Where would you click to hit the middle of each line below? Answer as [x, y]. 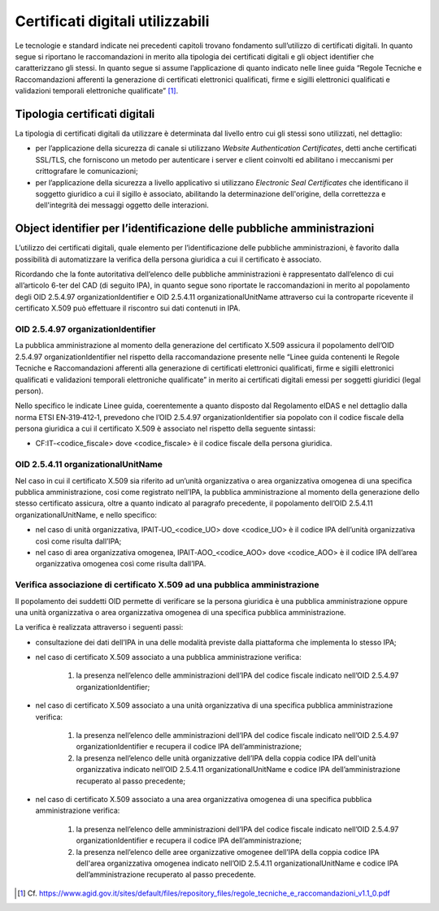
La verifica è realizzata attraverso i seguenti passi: [99, 627]
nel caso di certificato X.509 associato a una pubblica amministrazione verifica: [168, 657]
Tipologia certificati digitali [85, 114]
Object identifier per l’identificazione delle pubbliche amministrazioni [195, 229]
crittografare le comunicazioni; [87, 171]
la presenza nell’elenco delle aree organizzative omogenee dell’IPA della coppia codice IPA [228, 852]
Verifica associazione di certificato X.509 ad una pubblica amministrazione [167, 585]
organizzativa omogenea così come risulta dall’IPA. [121, 564]
